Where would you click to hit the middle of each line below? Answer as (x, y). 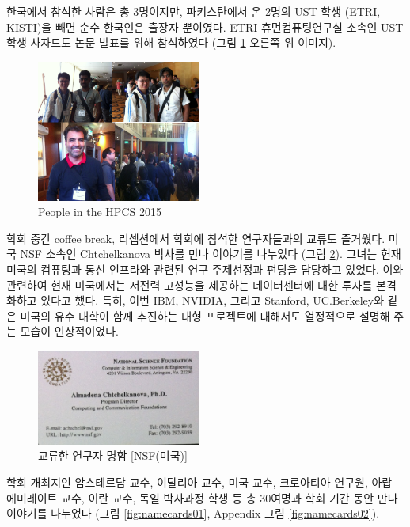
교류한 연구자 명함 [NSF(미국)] (113, 455)
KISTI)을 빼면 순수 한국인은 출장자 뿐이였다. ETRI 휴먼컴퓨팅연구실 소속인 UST (205, 27)
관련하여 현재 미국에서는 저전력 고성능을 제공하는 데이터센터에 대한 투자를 (190, 284)
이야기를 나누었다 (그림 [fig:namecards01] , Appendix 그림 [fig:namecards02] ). (193, 513)
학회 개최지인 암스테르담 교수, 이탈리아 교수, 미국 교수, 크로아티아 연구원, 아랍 (199, 482)
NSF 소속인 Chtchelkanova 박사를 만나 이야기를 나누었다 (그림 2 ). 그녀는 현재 (211, 254)
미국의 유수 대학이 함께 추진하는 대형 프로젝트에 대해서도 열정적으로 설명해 (205, 315)
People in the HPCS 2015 (100, 212)
